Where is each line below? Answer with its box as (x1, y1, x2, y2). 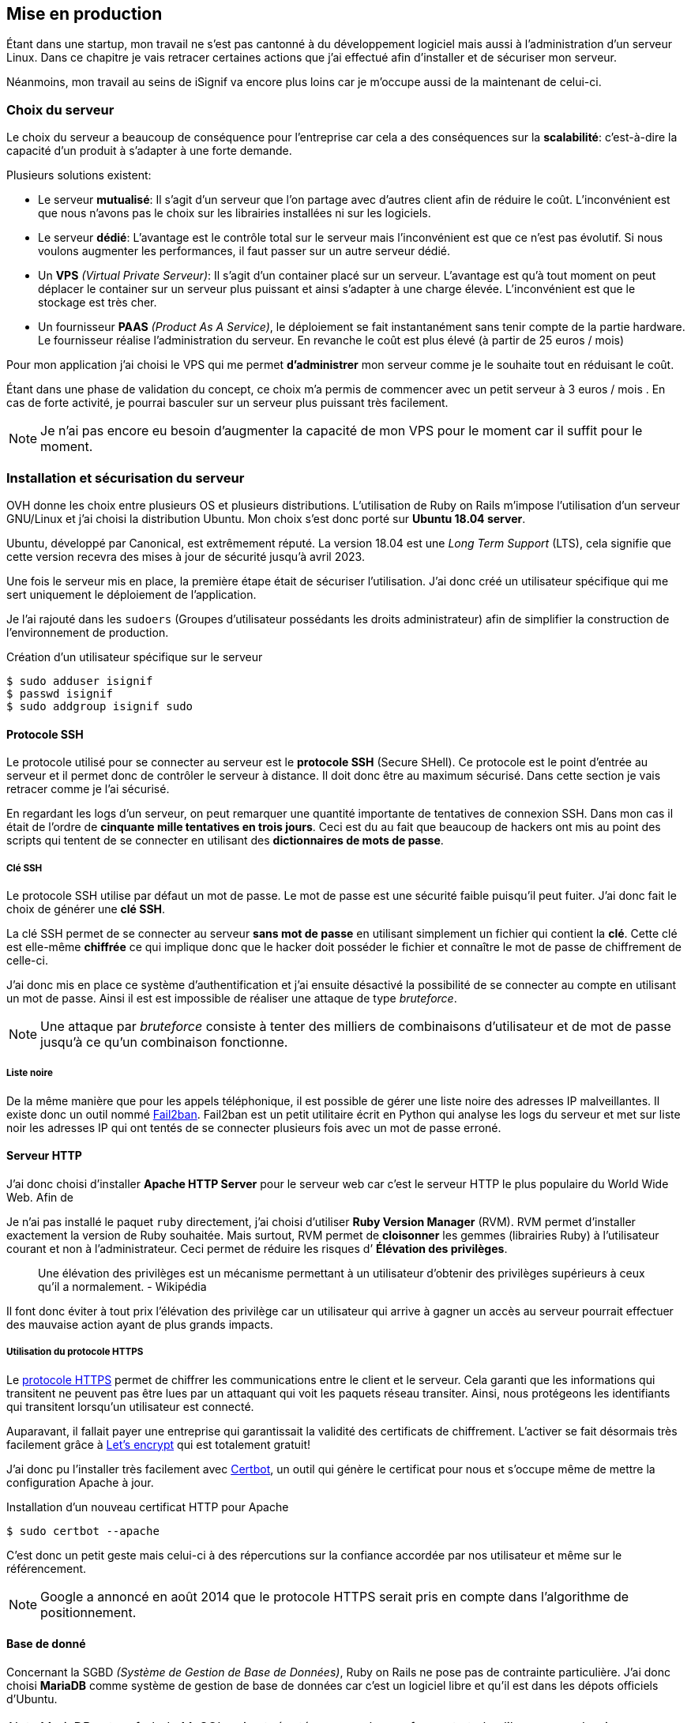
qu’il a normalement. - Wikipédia (38, 1279, 207, 1293)
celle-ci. (6, 953, 48, 967)
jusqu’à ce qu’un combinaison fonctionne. (40, 1033, 288, 1050)
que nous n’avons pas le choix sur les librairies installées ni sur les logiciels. (38, 206, 431, 220)
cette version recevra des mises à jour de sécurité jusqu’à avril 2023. (6, 549, 365, 563)
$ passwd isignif (6, 687, 113, 700)
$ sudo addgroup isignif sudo (6, 699, 193, 713)
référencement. (6, 1561, 87, 1575)
